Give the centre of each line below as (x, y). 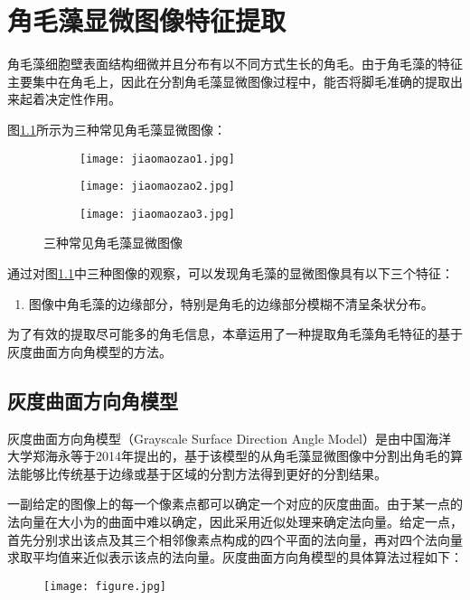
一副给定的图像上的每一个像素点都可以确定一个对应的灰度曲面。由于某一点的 (235, 504)
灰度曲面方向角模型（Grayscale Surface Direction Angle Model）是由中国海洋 (229, 438)
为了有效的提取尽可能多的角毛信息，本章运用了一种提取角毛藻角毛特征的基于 (235, 334)
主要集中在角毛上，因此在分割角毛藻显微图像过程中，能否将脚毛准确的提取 (229, 81)
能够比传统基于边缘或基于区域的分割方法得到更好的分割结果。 (203, 473)
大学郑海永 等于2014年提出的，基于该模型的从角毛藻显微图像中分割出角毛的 (229, 456)
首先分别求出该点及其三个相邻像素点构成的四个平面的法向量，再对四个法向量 (235, 539)
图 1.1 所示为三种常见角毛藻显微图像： (117, 129)
